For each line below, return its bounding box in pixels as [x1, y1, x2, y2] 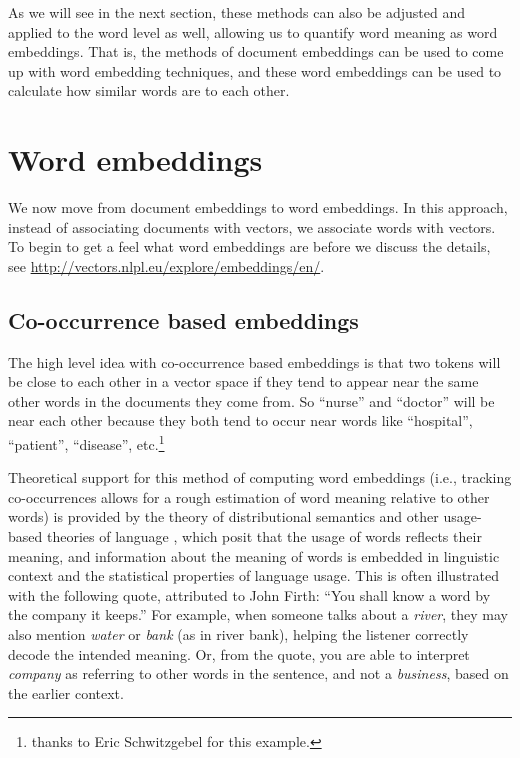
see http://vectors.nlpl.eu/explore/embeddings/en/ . [8, 255, 325, 276]
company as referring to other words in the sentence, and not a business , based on [8, 663, 509, 684]
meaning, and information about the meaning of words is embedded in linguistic [8, 545, 500, 566]
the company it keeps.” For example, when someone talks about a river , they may [8, 604, 508, 625]
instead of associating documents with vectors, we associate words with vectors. [8, 216, 496, 237]
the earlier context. [8, 682, 124, 703]
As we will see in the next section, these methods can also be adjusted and [8, 2, 466, 22]
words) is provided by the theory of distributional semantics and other [8, 506, 439, 527]
